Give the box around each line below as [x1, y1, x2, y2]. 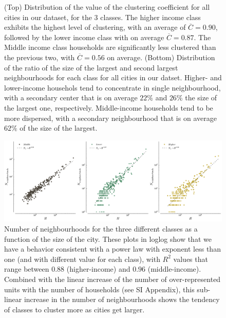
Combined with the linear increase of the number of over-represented [4, 274, 221, 285]
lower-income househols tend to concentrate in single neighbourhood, [4, 82, 221, 93]
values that [173, 253, 208, 264]
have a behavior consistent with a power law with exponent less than [4, 243, 221, 254]
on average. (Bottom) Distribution [107, 51, 215, 62]
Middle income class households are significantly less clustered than [4, 42, 216, 52]
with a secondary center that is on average [4, 92, 138, 103]
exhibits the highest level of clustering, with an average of [4, 22, 186, 32]
